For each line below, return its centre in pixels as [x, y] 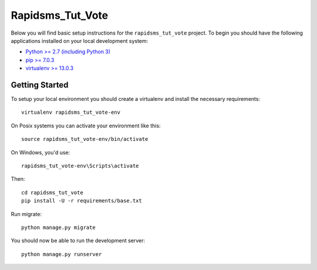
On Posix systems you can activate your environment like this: [86, 126]
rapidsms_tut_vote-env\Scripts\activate [80, 166]
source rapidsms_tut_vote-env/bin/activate [85, 139]
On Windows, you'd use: [41, 152]
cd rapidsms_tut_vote [52, 193]
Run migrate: [26, 214]
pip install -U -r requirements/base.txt [82, 201]
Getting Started [40, 85]
